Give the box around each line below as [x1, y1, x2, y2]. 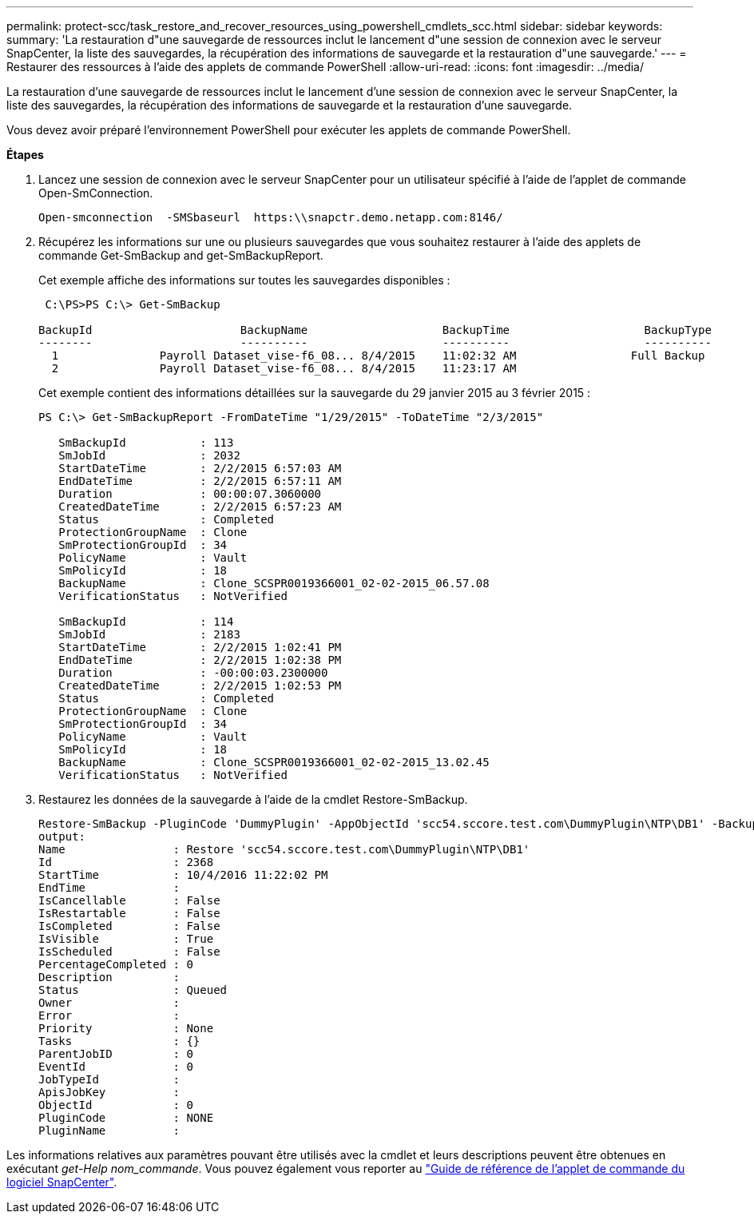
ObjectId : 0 [38, 1099, 193, 1111]
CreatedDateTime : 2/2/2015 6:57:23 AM [58, 500, 342, 513]
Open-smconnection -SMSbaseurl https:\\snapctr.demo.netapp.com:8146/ [38, 211, 503, 224]
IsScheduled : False [38, 945, 220, 958]
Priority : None [38, 1022, 214, 1035]
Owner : [38, 996, 181, 1009]
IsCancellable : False [38, 894, 220, 907]
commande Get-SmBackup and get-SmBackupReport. [38, 248, 323, 262]
